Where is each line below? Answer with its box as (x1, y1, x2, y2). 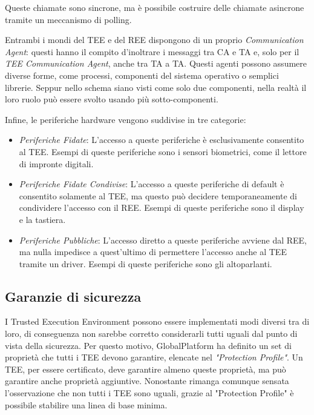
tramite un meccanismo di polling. (5, 13, 132, 25)
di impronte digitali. (19, 157, 94, 170)
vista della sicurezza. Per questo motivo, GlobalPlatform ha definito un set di (5, 339, 292, 351)
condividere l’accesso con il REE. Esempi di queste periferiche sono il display (19, 201, 304, 214)
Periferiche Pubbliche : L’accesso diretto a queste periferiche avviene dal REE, (19, 233, 307, 246)
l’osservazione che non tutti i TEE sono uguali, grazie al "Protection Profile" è (5, 387, 294, 399)
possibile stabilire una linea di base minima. (5, 398, 168, 411)
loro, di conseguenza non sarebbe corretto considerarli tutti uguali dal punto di (5, 327, 298, 340)
